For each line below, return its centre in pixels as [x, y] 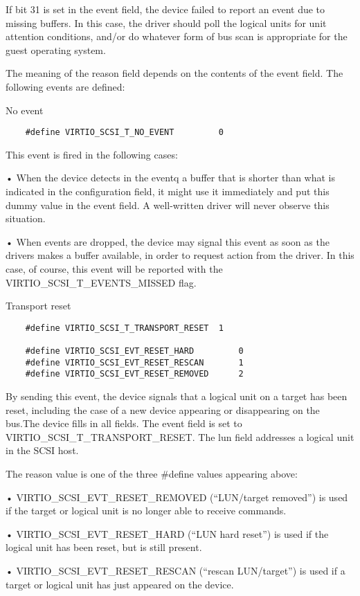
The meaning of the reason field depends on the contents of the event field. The [174, 73]
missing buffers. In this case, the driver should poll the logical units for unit [166, 22]
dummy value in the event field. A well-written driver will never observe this [168, 205]
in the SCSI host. [42, 450]
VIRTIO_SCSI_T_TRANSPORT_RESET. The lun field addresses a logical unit [180, 436]
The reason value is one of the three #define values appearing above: [152, 473]
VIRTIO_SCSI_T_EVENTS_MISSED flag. [101, 282]
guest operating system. [56, 49]
